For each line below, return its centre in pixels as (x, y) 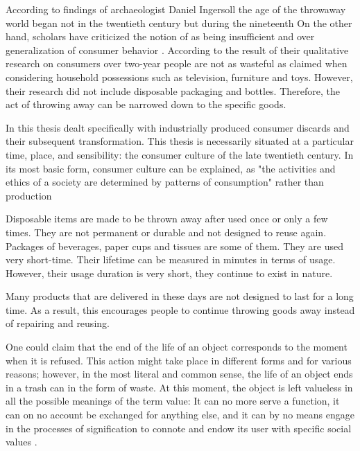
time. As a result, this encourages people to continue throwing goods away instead (180, 309)
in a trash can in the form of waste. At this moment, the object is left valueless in (179, 387)
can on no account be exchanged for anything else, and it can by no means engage (180, 415)
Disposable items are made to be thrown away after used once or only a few (167, 219)
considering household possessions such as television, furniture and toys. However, (179, 77)
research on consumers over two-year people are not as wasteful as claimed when (177, 63)
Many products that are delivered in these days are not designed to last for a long (180, 296)
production (29, 195)
